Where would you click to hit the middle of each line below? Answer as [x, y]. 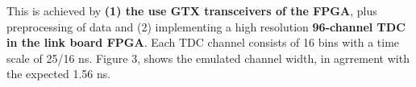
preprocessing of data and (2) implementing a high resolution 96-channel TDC [206, 26]
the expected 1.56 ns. [59, 74]
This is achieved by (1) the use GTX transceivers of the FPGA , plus [192, 10]
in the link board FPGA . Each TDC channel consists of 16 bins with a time [203, 42]
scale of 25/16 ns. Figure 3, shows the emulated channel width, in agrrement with [208, 58]
